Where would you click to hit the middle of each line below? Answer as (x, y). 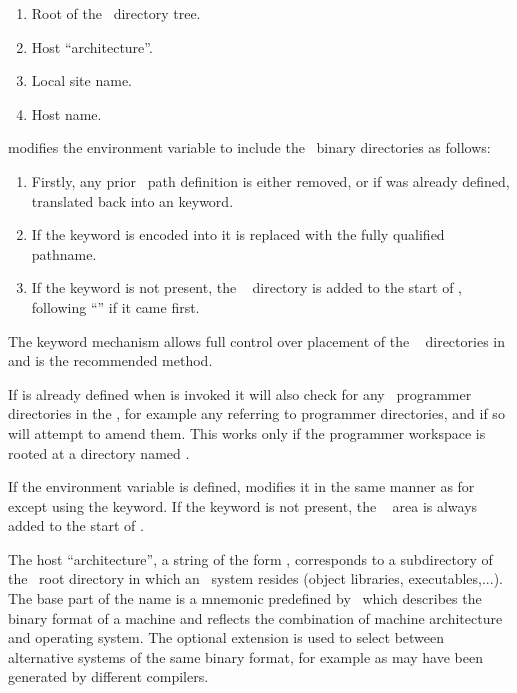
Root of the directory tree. (116, 13)
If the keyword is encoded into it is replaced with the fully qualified (238, 234)
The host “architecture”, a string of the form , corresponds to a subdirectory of (250, 558)
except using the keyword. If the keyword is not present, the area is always (243, 505)
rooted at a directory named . (99, 452)
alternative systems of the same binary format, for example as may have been (245, 656)
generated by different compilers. (108, 676)
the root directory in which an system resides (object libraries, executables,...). (255, 578)
